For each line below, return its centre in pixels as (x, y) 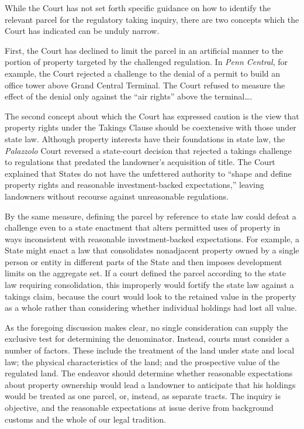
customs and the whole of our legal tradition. (85, 419)
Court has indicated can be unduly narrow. (82, 31)
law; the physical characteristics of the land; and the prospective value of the (142, 361)
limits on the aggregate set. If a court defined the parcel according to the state (146, 273)
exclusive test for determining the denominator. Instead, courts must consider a (147, 339)
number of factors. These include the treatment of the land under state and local (150, 350)
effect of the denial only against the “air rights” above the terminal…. (129, 96)
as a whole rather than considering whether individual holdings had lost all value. (151, 308)
